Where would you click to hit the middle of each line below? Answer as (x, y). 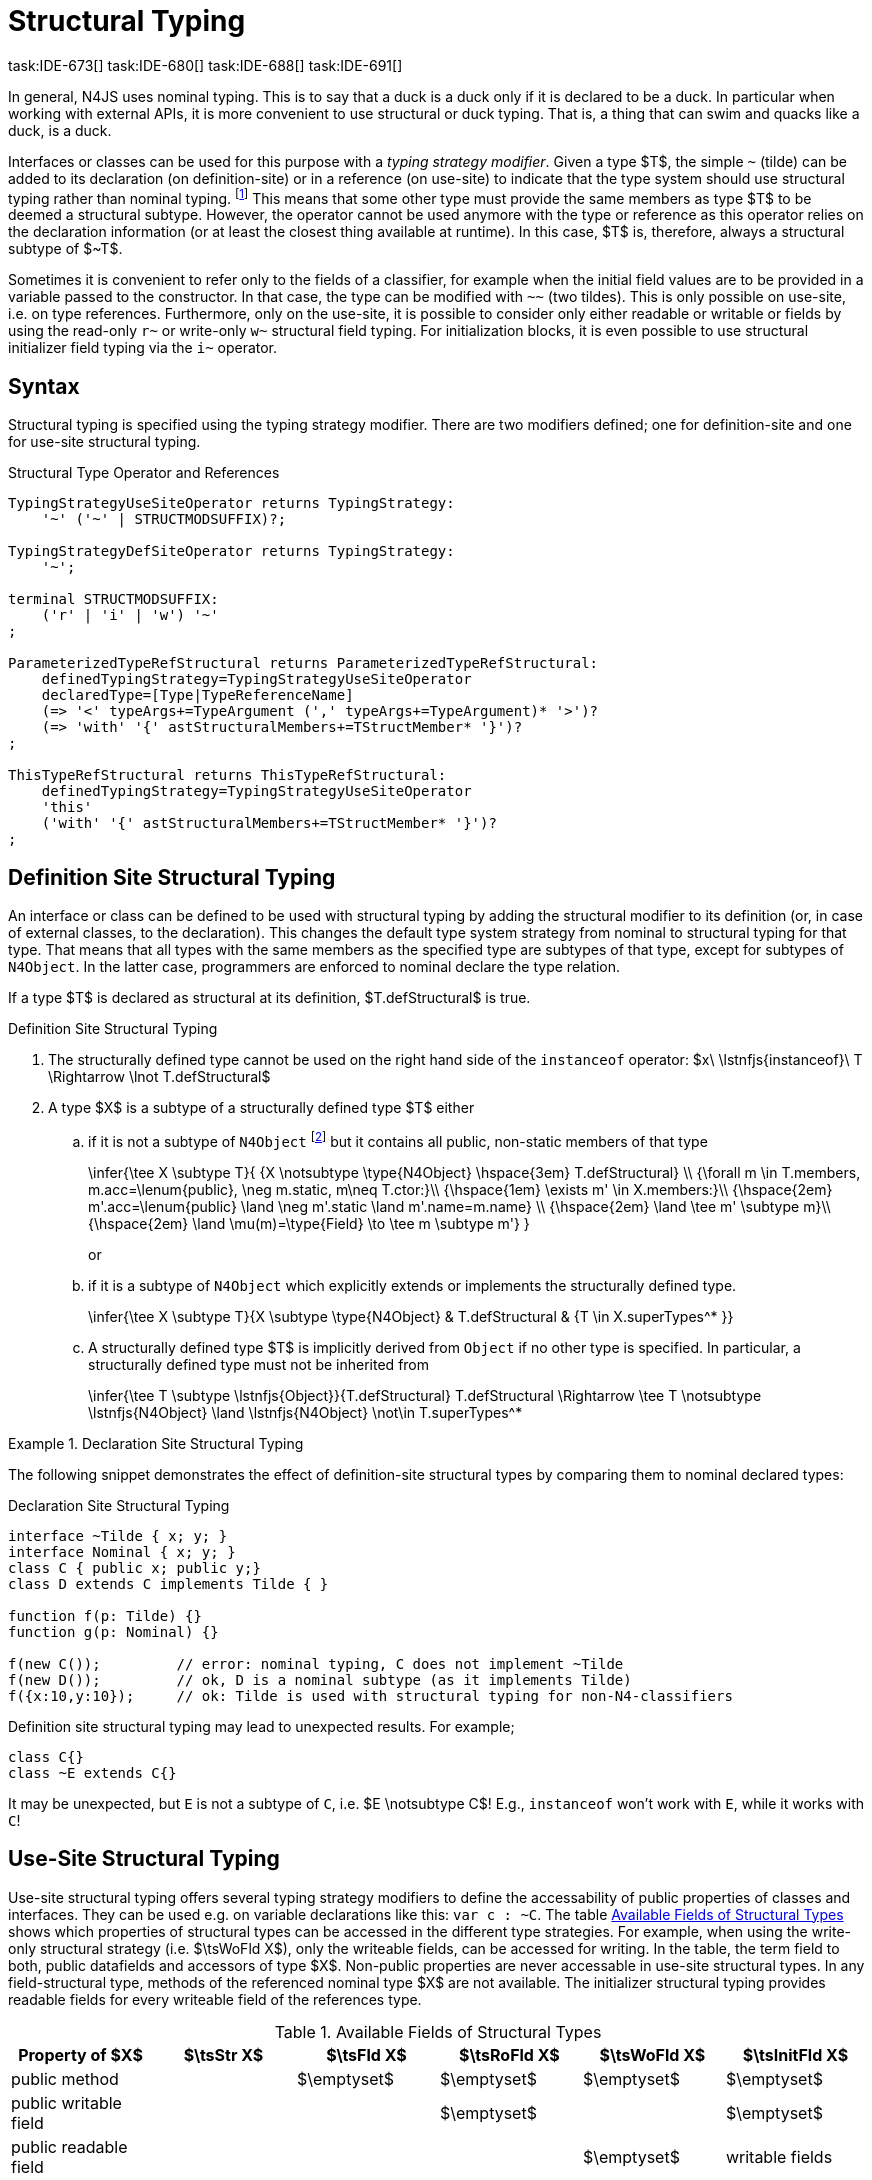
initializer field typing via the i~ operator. (143, 348)
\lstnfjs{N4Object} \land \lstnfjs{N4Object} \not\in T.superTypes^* (305, 1412)
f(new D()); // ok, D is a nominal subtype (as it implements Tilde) (320, 1679)
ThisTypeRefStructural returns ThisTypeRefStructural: (227, 775)
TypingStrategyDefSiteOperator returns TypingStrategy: (231, 551)
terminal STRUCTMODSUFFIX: (113, 599)
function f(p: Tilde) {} (105, 1615)
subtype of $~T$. (65, 249)
